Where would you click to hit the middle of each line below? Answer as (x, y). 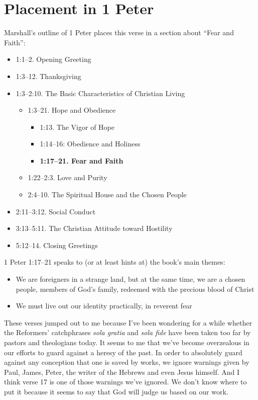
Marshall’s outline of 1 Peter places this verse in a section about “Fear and (119, 32)
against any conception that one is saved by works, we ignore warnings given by (127, 362)
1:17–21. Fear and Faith (82, 160)
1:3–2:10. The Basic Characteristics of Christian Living (100, 93)
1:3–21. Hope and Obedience (72, 110)
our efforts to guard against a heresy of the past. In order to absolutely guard (123, 352)
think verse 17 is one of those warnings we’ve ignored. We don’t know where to (125, 382)
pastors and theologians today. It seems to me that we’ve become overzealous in (127, 342)
